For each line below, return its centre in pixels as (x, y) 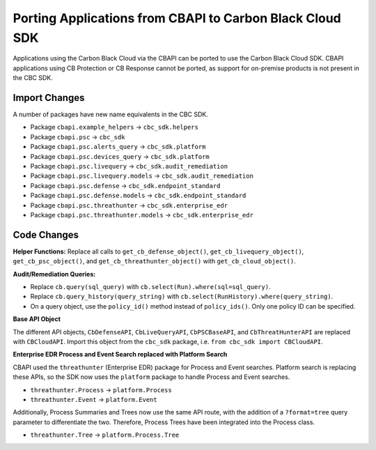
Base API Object (37, 319)
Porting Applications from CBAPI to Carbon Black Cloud (177, 18)
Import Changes (49, 98)
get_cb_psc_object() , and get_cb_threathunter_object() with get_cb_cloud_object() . (154, 261)
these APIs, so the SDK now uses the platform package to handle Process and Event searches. (151, 377)
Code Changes (46, 234)
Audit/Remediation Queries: (54, 274)
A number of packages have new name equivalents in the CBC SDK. (111, 114)
